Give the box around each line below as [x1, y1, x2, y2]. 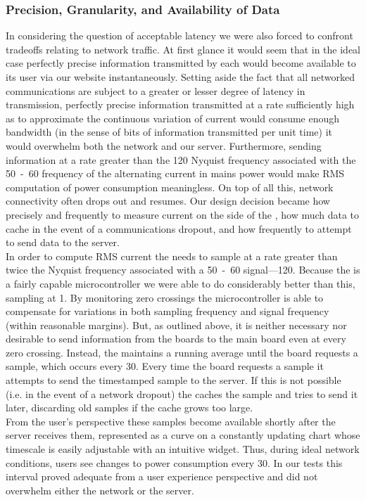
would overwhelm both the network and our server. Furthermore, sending [6, 138, 322, 153]
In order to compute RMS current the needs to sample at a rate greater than [6, 248, 338, 263]
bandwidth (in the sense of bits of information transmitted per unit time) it [6, 124, 333, 139]
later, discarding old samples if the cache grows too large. [6, 400, 253, 415]
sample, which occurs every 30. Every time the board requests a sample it [6, 359, 324, 373]
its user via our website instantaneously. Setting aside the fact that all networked [6, 70, 355, 84]
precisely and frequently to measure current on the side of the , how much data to [6, 207, 360, 222]
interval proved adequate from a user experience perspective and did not [6, 469, 318, 484]
